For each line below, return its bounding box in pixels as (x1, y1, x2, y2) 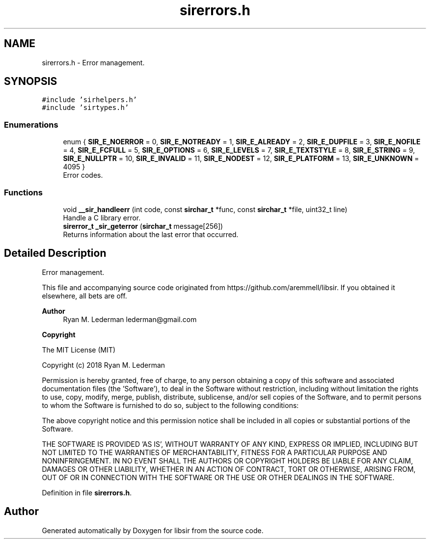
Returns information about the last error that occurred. (63, 230, 239, 239)
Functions (4, 187, 43, 197)
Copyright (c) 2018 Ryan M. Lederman (42, 360, 165, 369)
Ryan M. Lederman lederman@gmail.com (63, 315, 197, 324)
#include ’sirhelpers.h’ (42, 96, 137, 104)
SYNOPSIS (4, 75, 57, 88)
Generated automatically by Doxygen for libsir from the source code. (42, 526, 264, 535)
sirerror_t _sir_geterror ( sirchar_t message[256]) (63, 221, 223, 230)
